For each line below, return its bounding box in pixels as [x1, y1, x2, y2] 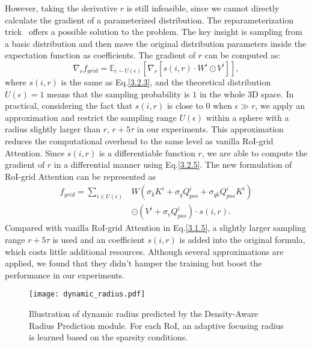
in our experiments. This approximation [136, 123, 284, 135]
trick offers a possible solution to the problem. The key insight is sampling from [5, 25, 302, 38]
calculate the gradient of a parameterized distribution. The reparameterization [5, 13, 294, 26]
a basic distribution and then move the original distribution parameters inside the [5, 37, 307, 49]
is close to [167, 99, 203, 112]
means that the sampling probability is [47, 87, 190, 100]
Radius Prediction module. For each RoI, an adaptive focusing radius [29, 319, 284, 331]
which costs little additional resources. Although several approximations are [5, 245, 284, 257]
